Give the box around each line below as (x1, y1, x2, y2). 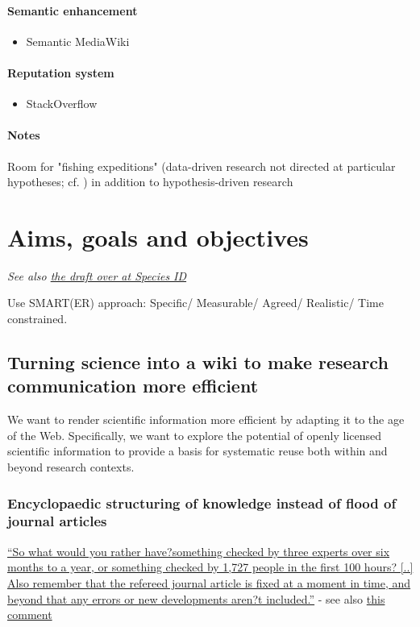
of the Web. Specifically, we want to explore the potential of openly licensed (7, 426, 382, 443)
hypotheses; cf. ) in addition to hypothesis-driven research (7, 173, 293, 190)
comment (7, 606, 52, 623)
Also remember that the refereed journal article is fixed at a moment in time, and (7, 574, 411, 591)
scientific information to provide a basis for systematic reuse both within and (7, 442, 388, 459)
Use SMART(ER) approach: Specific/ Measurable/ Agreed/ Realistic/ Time (7, 294, 384, 311)
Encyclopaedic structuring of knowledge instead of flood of (7, 492, 397, 513)
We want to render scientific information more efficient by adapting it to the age (7, 411, 405, 428)
